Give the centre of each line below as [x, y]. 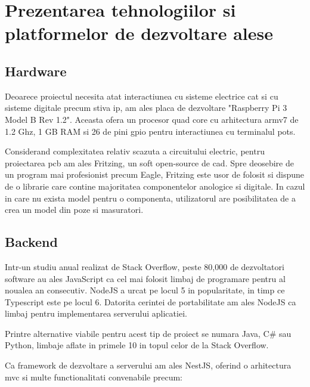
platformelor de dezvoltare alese [139, 33]
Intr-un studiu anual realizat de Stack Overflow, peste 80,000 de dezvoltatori [145, 266]
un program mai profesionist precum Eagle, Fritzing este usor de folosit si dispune [155, 174]
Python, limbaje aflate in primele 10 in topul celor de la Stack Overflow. [137, 345]
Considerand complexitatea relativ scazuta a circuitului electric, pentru [135, 151]
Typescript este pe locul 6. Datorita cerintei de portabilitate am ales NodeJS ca [151, 301]
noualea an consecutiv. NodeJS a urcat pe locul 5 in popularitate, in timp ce [145, 290]
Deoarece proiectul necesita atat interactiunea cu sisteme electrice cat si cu [142, 96]
